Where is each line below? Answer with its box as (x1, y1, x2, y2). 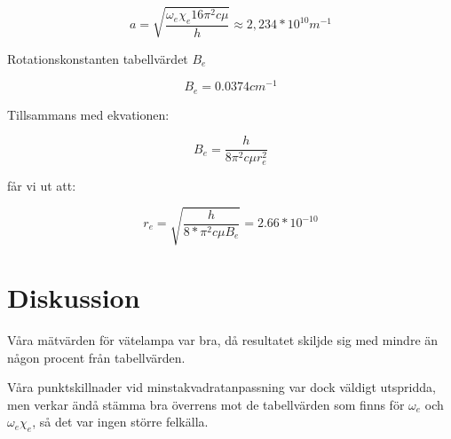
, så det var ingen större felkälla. (32, 412, 209, 431)
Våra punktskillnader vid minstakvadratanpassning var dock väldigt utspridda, (7, 378, 436, 396)
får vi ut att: (7, 176, 76, 194)
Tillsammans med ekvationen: (7, 105, 170, 123)
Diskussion (7, 279, 140, 316)
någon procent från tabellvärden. (7, 348, 186, 366)
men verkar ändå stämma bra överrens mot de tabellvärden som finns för (7, 395, 405, 413)
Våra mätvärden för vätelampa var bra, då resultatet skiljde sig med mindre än (7, 331, 439, 349)
